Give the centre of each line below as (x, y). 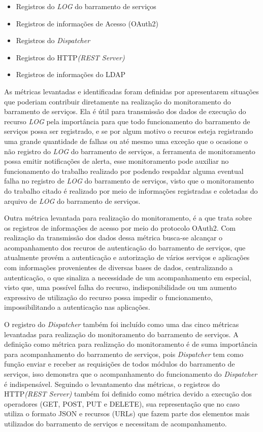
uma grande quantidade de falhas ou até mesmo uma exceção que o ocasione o (126, 141)
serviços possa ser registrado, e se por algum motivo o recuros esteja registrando (129, 131)
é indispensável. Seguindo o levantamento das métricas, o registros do (112, 384)
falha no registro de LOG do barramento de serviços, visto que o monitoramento (129, 181)
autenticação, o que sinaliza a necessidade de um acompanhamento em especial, (128, 277)
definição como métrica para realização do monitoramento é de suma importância (131, 344)
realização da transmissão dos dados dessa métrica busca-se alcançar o (113, 238)
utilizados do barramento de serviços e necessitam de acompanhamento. (116, 423)
